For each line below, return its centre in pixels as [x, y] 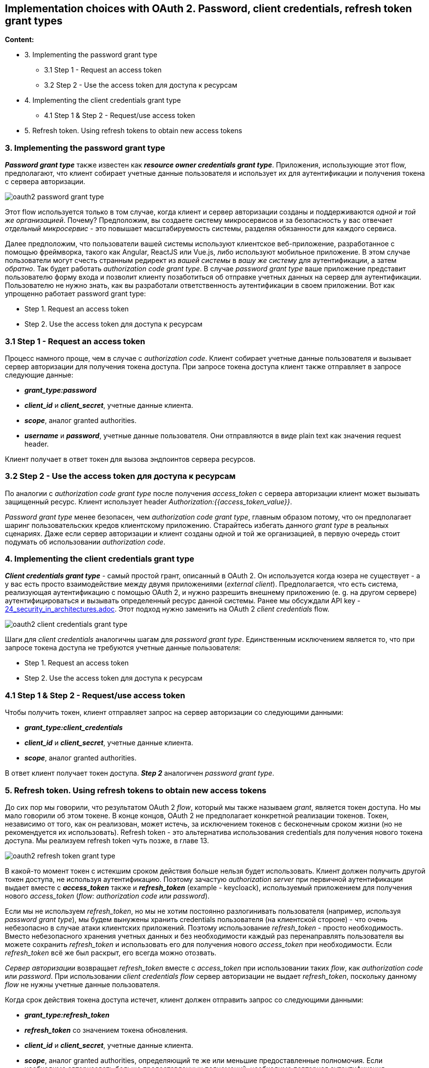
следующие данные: [39, 375]
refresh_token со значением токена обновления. [106, 1030]
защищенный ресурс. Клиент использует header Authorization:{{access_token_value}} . [149, 501]
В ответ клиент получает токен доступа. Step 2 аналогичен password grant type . [140, 773]
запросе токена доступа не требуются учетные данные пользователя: [123, 648]
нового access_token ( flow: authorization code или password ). [107, 896]
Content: [20, 40]
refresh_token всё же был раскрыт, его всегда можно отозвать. [111, 952]
